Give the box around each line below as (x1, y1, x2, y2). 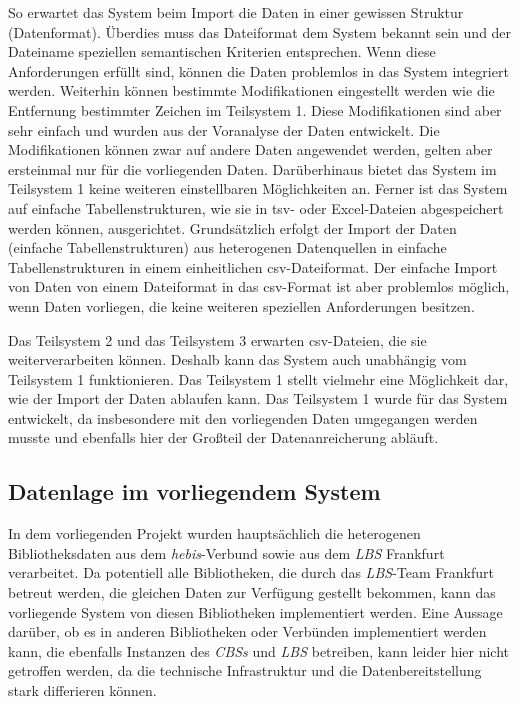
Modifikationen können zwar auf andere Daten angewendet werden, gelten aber (8, 139, 493, 160)
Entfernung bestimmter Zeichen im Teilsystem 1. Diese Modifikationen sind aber (8, 99, 502, 120)
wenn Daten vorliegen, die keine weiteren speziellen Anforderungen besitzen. (8, 295, 475, 316)
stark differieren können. (8, 680, 157, 701)
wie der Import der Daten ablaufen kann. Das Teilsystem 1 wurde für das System (8, 388, 508, 409)
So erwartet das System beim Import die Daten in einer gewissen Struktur (8, 2, 464, 22)
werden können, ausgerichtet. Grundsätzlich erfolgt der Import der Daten (8, 217, 457, 238)
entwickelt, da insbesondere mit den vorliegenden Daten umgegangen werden (8, 407, 478, 428)
